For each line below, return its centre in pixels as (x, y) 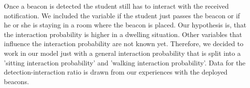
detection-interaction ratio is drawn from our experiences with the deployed (116, 72)
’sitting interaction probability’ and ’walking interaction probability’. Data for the (125, 62)
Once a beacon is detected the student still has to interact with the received (117, 6)
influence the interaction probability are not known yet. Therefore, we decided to (124, 44)
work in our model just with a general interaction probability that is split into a (122, 53)
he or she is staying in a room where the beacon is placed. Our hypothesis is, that (125, 25)
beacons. (16, 81)
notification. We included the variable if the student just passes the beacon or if (122, 15)
